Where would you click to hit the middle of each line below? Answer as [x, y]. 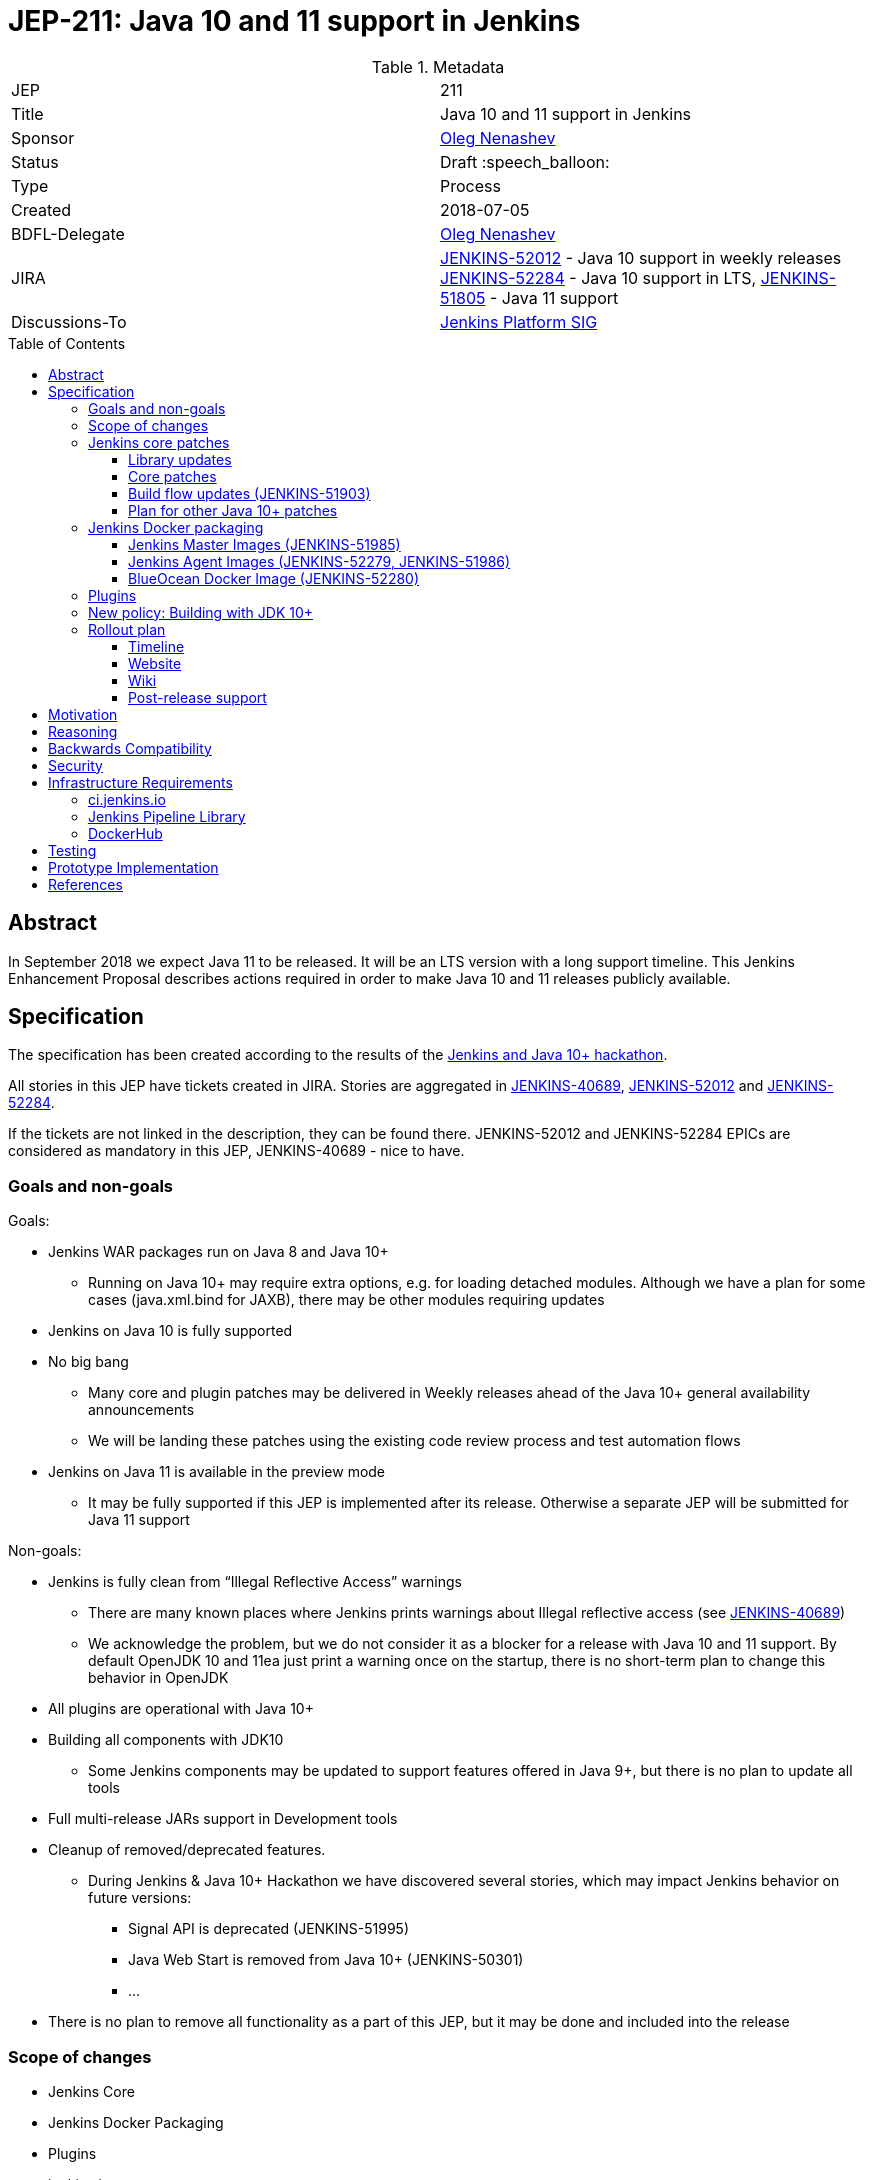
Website [155, 663]
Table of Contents [67, 343]
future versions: [140, 1898]
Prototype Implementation [133, 867]
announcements [141, 1410]
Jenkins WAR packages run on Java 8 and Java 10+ [218, 1252]
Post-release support [197, 697]
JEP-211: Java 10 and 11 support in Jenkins [294, 21]
